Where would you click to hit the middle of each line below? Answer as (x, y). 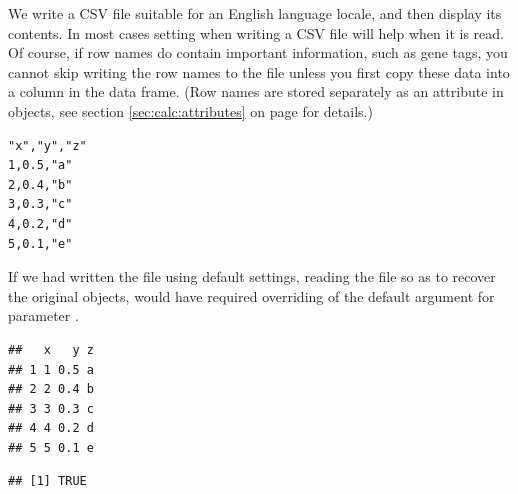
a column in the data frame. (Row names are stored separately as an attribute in (256, 91)
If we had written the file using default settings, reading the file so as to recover (252, 276)
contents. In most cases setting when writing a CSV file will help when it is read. (256, 32)
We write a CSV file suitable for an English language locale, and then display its (255, 13)
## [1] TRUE (47, 481)
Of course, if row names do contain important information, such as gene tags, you (258, 52)
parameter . (43, 315)
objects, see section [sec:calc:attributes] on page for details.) (190, 110)
